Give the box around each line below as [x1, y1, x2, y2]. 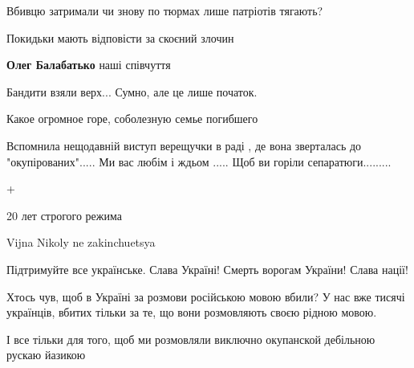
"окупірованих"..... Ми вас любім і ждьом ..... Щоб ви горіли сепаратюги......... [6, 153, 392, 170]
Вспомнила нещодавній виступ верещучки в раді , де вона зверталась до [6, 137, 362, 153]
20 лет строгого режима [6, 206, 122, 223]
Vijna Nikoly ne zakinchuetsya [6, 234, 156, 251]
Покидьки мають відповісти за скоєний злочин [6, 29, 234, 46]
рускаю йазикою [6, 346, 86, 363]
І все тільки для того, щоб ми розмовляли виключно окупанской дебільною [6, 330, 375, 347]
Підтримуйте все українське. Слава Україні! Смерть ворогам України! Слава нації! [6, 260, 408, 277]
